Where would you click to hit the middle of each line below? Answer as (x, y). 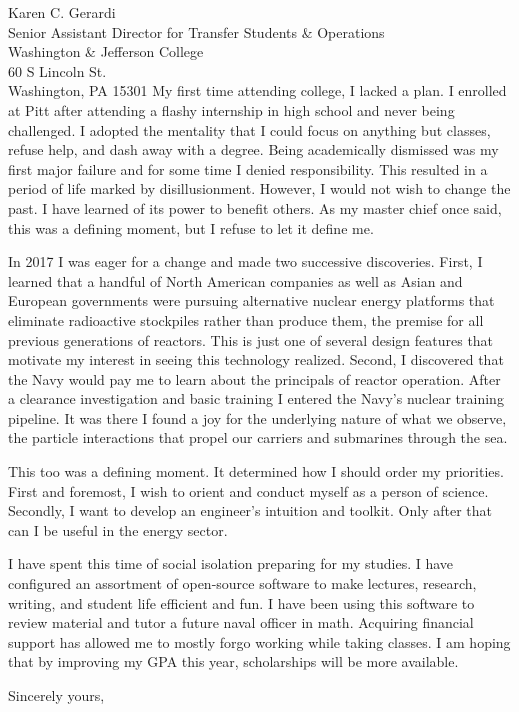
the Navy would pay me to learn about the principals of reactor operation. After (254, 378)
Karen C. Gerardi (62, 12)
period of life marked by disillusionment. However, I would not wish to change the (259, 188)
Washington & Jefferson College (106, 51)
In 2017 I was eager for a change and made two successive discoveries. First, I (245, 261)
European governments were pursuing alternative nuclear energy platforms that (251, 300)
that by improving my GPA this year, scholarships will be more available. (233, 661)
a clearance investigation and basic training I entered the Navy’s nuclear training (256, 398)
